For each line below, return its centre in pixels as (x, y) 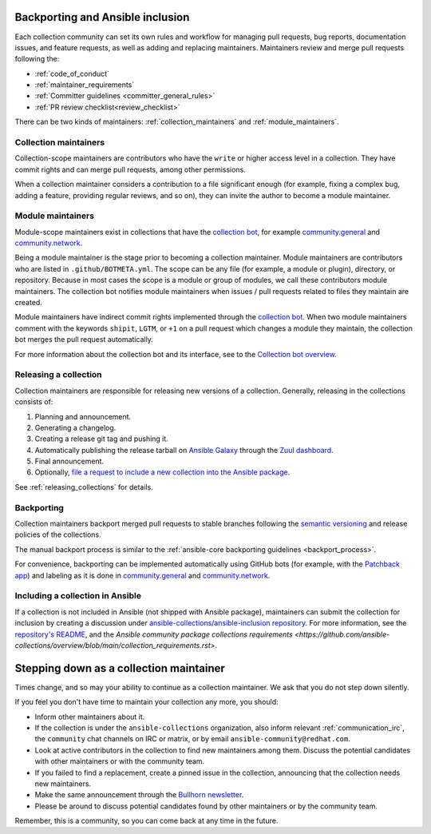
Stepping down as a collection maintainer (120, 668)
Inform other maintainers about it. (90, 717)
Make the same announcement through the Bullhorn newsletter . (139, 795)
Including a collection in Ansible (78, 596)
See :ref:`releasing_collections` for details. (84, 486)
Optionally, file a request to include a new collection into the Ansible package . (162, 472)
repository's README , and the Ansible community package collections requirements (154, 634)
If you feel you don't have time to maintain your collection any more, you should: (146, 702)
